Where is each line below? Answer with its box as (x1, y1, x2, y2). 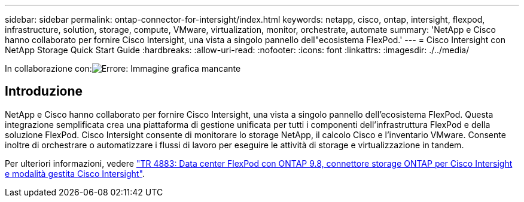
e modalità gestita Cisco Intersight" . (5, 168, 145, 179)
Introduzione (5, 84, 83, 99)
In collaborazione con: (5, 63, 92, 74)
